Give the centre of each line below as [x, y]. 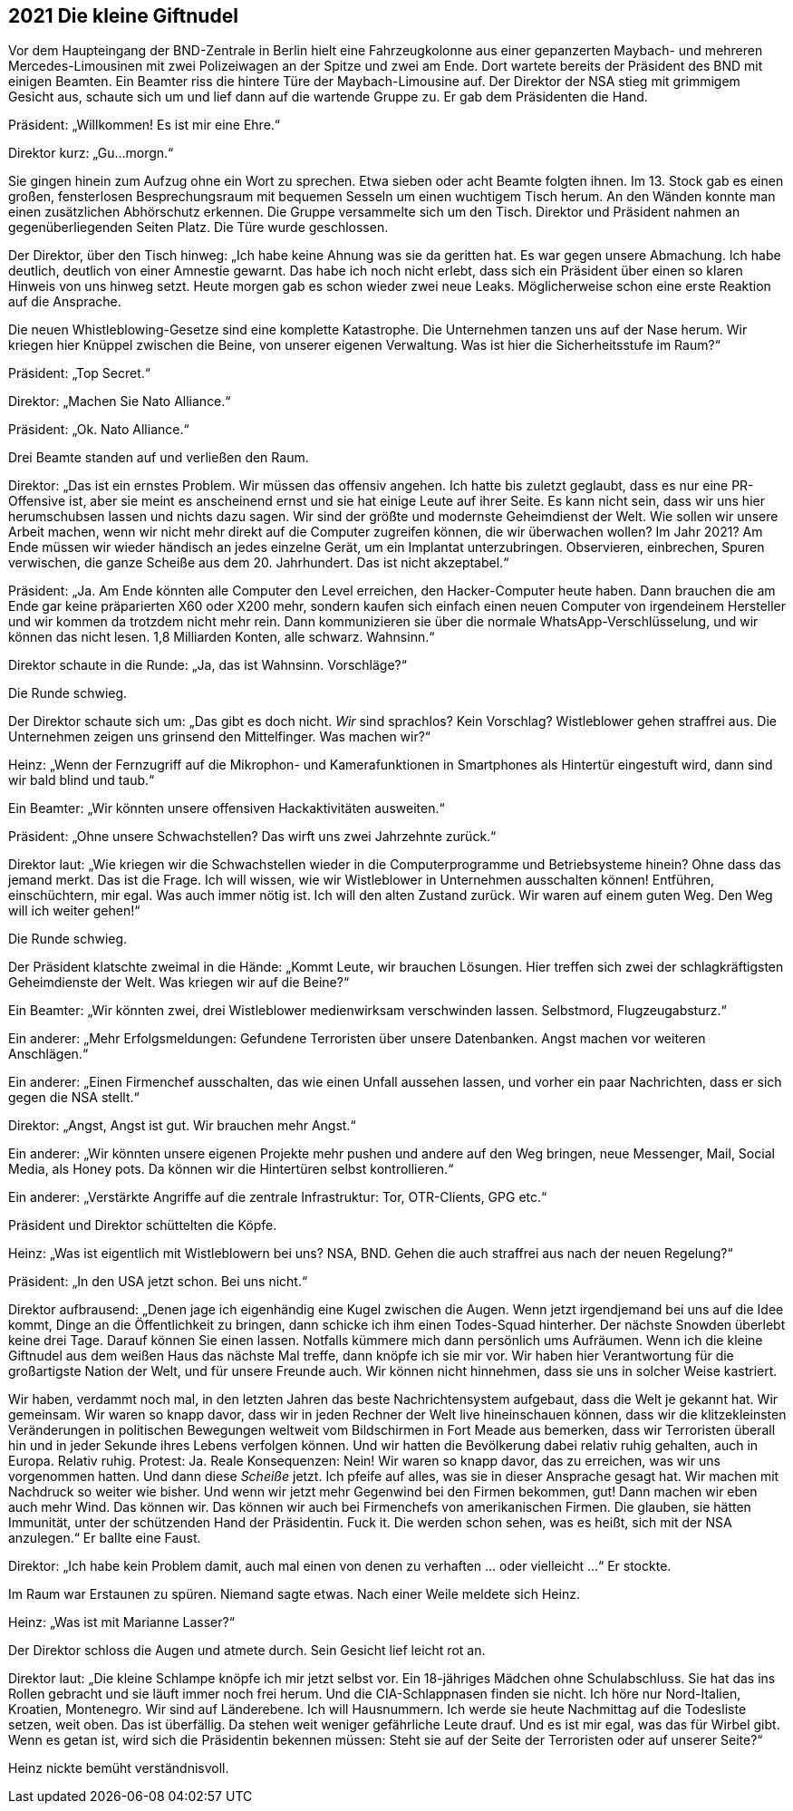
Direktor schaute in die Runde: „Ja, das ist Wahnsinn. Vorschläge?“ [208, 665]
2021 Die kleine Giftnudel [123, 16]
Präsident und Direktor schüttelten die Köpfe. [143, 1225]
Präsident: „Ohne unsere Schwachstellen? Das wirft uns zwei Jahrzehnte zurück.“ [252, 837]
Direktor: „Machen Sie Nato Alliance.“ [120, 402]
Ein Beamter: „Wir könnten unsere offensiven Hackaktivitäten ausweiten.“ [227, 809]
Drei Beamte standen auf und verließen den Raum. [159, 458]
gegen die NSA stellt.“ [74, 1098]
